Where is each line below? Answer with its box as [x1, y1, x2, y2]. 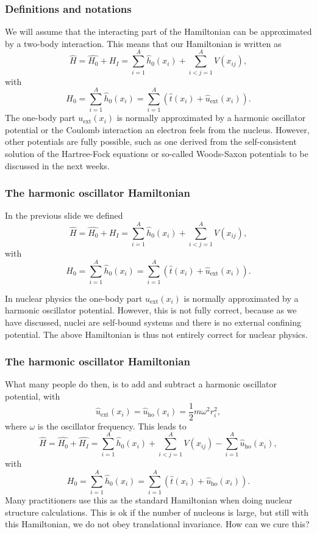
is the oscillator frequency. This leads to [37, 419, 187, 432]
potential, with [5, 390, 60, 403]
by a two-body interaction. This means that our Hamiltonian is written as [5, 37, 282, 49]
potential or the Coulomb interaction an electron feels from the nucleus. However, [5, 123, 310, 136]
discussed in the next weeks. [5, 159, 110, 172]
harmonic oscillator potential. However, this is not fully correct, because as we [5, 304, 297, 316]
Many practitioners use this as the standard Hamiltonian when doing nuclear [5, 494, 293, 507]
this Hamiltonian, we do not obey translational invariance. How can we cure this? [5, 518, 310, 530]
